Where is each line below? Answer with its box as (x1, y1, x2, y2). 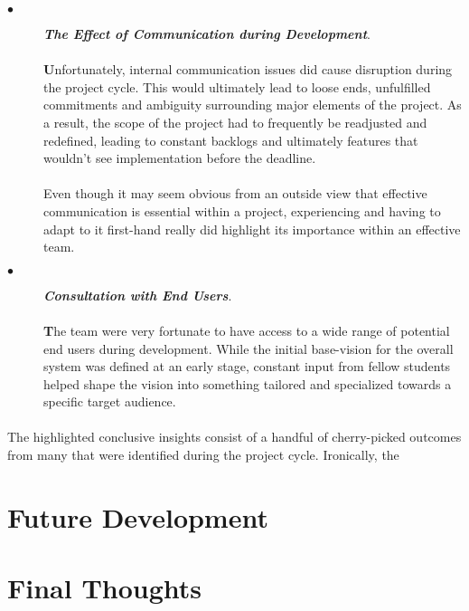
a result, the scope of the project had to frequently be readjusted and (43, 112, 427, 131)
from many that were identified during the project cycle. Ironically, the (7, 445, 399, 464)
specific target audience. (43, 392, 176, 411)
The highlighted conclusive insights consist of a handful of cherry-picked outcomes (7, 427, 462, 446)
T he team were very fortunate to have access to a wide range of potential (43, 320, 450, 339)
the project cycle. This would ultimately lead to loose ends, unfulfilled (43, 77, 431, 96)
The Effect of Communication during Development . (43, 24, 371, 43)
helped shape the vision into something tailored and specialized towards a (43, 374, 452, 393)
